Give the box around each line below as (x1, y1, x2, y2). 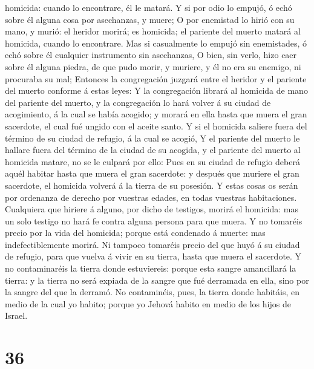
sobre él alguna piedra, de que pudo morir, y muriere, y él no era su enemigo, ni (5, 60, 301, 73)
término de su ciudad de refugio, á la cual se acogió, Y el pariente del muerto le (5, 131, 300, 144)
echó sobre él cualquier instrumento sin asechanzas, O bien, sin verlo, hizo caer (5, 48, 297, 61)
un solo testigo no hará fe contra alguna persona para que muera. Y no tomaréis (5, 214, 303, 227)
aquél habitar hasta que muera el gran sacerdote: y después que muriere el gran (5, 167, 299, 180)
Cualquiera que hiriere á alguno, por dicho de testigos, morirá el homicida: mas (5, 203, 299, 215)
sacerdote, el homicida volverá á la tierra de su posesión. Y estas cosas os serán (5, 178, 298, 191)
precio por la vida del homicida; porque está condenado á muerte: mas (5, 226, 266, 239)
